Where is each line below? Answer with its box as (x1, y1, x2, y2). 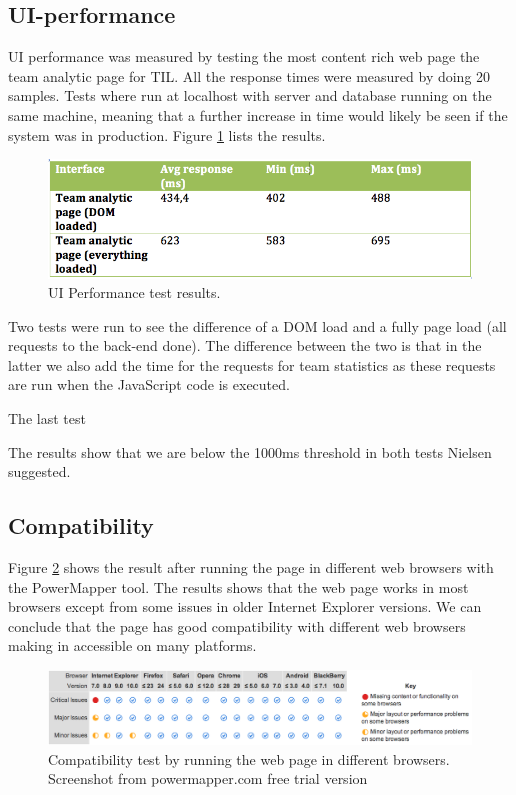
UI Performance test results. (48, 282, 221, 303)
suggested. (8, 461, 71, 482)
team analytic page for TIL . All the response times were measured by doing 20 (8, 65, 491, 86)
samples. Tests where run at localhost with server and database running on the (8, 85, 492, 106)
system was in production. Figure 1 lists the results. (8, 124, 326, 145)
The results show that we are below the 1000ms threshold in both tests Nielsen (8, 441, 492, 462)
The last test (8, 408, 86, 429)
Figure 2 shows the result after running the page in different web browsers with (8, 557, 494, 578)
